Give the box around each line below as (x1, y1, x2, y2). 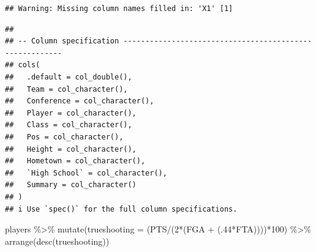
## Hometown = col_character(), (5, 157, 146, 166)
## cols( (5, 61, 40, 70)
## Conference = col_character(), (5, 97, 154, 106)
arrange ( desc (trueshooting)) (5, 234, 110, 247)
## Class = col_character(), (5, 120, 132, 130)
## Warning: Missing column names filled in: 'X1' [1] (5, 4, 233, 13)
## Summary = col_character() (5, 180, 137, 190)
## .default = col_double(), (5, 72, 132, 81)
